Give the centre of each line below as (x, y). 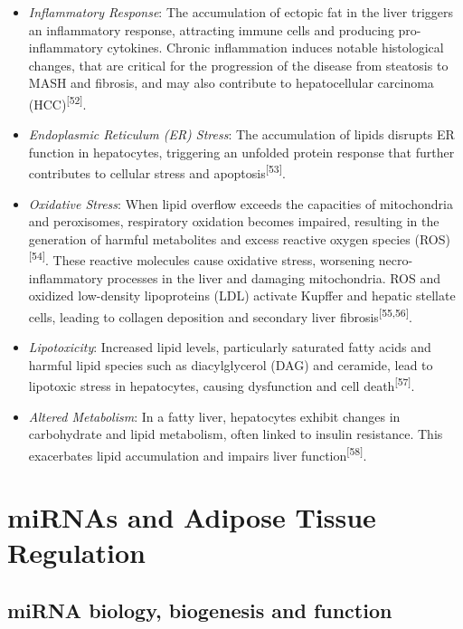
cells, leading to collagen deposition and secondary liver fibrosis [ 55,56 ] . (220, 315)
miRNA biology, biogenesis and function (200, 610)
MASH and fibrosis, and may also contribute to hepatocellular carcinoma (231, 83)
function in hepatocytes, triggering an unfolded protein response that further (241, 152)
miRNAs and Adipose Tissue (192, 517)
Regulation (76, 553)
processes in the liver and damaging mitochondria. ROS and (274, 277)
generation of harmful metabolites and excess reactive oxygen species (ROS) (239, 238)
